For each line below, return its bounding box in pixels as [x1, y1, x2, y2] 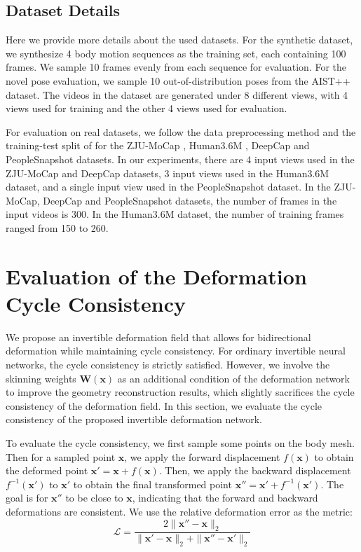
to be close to [65, 490, 123, 505]
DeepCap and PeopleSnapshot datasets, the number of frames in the [43, 193, 337, 207]
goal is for [6, 490, 48, 505]
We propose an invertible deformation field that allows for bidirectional [6, 329, 311, 344]
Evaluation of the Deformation [6, 261, 307, 290]
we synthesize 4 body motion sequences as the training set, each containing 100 [6, 46, 346, 60]
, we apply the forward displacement [124, 449, 280, 464]
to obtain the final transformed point [73, 476, 232, 491]
